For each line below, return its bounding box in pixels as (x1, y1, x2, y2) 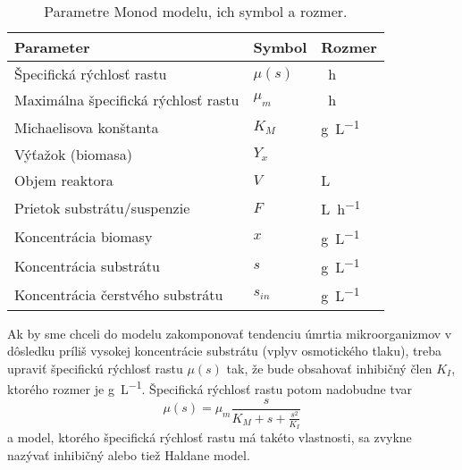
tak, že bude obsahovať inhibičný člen (226, 358, 433, 377)
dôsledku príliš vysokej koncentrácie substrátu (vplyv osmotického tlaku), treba (7, 341, 441, 360)
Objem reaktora (14, 170, 113, 191)
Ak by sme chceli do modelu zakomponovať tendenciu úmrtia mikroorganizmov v (7, 323, 452, 342)
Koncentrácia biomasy (14, 226, 153, 248)
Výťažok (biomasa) (14, 144, 133, 165)
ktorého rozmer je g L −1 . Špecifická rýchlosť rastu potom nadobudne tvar (7, 377, 413, 399)
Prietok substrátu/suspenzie (14, 197, 190, 218)
